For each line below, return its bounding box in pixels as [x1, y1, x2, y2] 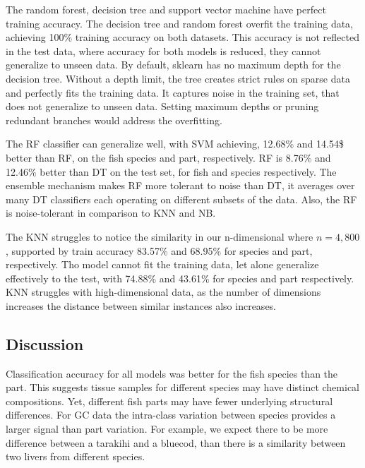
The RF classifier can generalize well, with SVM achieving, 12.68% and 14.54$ [6, 136, 344, 151]
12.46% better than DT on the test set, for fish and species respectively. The [6, 164, 337, 179]
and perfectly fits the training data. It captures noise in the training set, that [6, 85, 340, 100]
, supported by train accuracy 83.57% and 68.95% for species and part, [6, 243, 313, 258]
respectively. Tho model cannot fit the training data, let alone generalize [6, 257, 319, 272]
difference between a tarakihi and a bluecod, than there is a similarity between [6, 435, 346, 450]
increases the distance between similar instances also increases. [6, 298, 277, 313]
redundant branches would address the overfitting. [6, 112, 222, 127]
